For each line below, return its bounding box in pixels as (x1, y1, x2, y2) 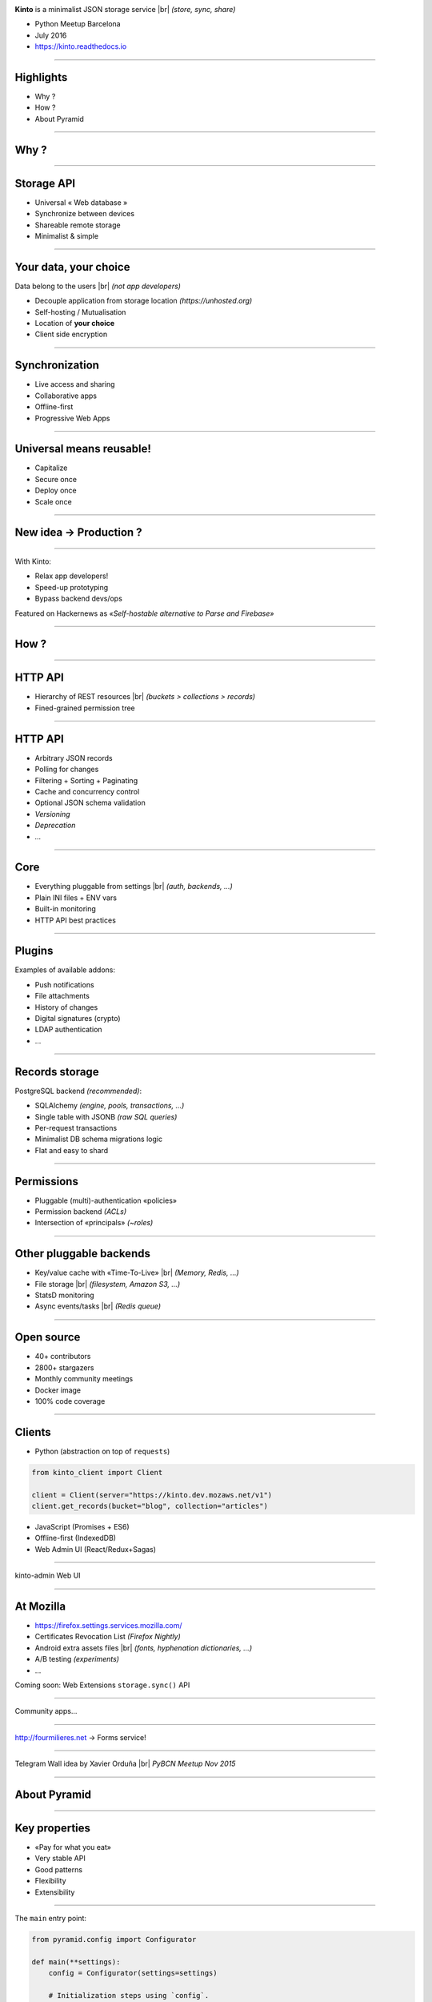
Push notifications (34, 979, 95, 989)
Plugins (14, 944, 54, 958)
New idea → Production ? (14, 525, 143, 540)
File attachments (34, 991, 90, 1001)
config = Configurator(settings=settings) (48, 1968, 218, 1978)
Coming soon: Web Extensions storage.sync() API (14, 1680, 190, 1690)
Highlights (14, 70, 68, 84)
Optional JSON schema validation (34, 798, 146, 808)
